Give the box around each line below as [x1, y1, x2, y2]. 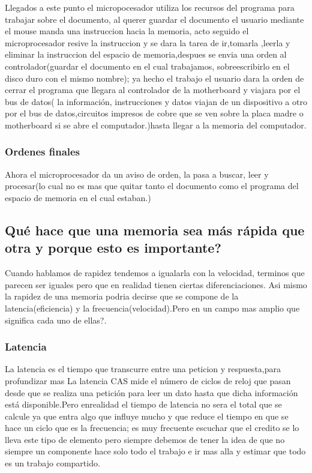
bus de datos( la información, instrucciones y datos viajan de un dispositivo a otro [5, 95, 307, 107]
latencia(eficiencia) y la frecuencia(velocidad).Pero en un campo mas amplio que [5, 301, 300, 314]
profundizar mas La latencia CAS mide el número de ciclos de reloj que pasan [5, 374, 291, 387]
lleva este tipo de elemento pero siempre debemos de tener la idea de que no [5, 433, 285, 445]
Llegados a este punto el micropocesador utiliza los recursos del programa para [5, 1, 295, 13]
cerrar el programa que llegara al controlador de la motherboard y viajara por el [5, 83, 301, 96]
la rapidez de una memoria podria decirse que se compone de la [5, 290, 239, 303]
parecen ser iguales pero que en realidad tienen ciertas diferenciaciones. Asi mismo [5, 278, 307, 291]
